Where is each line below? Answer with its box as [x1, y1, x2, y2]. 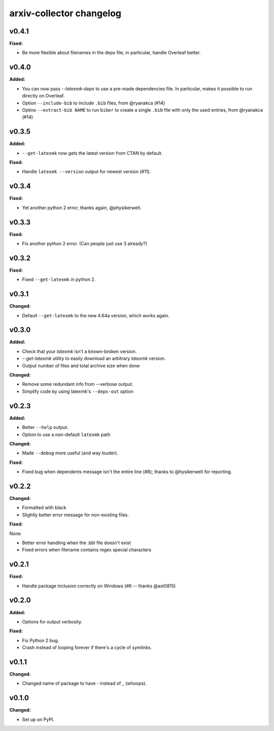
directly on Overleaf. [22, 93, 65, 99]
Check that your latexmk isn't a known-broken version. [22, 348, 137, 354]
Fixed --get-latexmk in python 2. [22, 277, 96, 283]
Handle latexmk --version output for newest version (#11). [22, 169, 151, 175]
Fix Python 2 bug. [22, 637, 59, 643]
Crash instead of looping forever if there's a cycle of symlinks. [22, 645, 152, 651]
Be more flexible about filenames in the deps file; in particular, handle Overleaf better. [22, 50, 201, 56]
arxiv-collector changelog [9, 8, 122, 19]
